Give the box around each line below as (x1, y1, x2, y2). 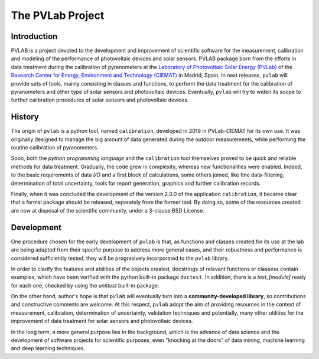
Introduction (11, 31, 58, 41)
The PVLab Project (11, 9, 105, 22)
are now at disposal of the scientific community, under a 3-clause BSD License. (11, 207, 205, 214)
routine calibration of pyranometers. (11, 144, 99, 151)
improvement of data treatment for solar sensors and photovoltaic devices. (11, 318, 193, 325)
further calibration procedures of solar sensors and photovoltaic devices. (11, 96, 189, 103)
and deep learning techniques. (11, 345, 86, 352)
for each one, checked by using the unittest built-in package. (11, 282, 159, 289)
